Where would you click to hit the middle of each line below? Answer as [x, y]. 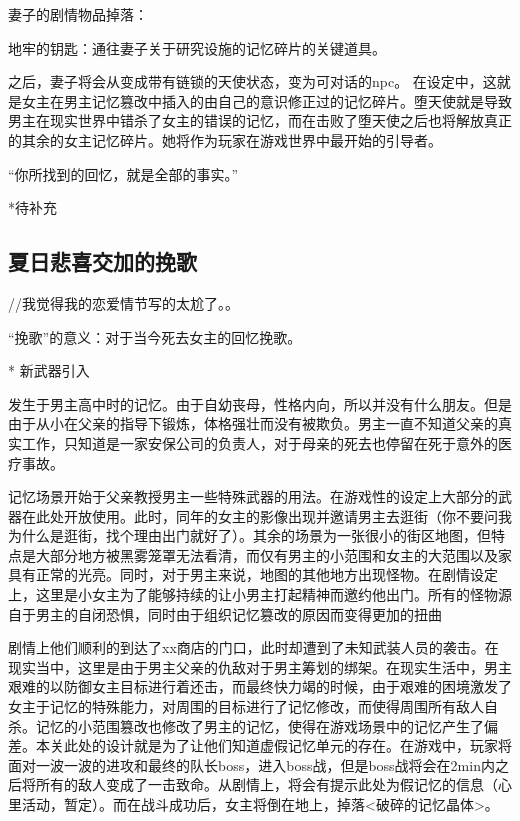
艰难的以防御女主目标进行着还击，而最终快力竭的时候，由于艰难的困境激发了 [260, 686]
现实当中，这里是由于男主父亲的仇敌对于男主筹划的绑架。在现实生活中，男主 [260, 666]
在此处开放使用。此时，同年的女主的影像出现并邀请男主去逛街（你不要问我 [266, 515]
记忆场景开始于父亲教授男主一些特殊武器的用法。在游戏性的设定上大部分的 [253, 496]
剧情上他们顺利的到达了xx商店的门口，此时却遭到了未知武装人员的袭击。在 [253, 647]
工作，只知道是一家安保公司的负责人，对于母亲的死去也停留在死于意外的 [259, 442]
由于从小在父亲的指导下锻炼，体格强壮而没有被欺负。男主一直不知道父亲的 [253, 423]
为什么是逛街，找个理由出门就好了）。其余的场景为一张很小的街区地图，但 [249, 535]
